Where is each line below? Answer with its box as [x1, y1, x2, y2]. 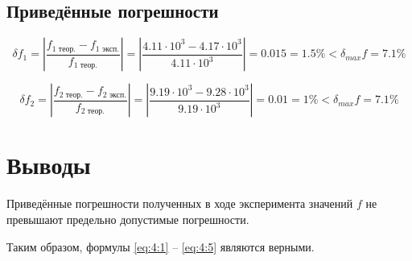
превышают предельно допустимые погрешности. [6, 210, 249, 227]
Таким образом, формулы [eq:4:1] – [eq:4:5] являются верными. [6, 238, 315, 255]
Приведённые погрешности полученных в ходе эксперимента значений [6, 195, 353, 212]
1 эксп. [95, 44, 119, 53]
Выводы [6, 148, 91, 181]
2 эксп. [102, 90, 126, 99]
